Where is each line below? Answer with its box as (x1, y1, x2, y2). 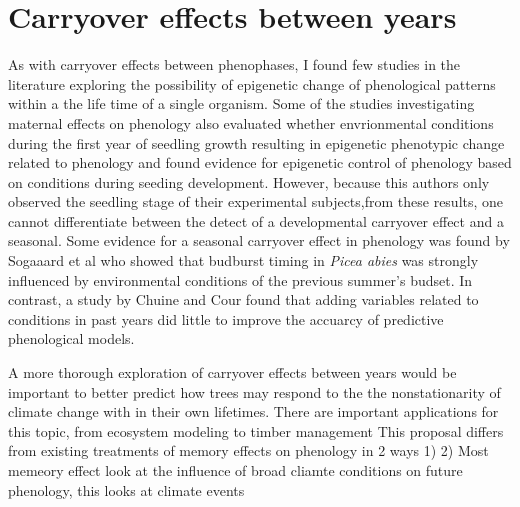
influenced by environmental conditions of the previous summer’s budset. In (8, 269, 473, 290)
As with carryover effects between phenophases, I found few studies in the (8, 54, 461, 75)
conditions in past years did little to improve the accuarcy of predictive (8, 308, 444, 329)
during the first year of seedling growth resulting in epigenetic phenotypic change (8, 132, 505, 153)
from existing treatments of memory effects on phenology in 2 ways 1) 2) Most (8, 440, 489, 461)
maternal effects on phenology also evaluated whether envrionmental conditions (8, 112, 494, 133)
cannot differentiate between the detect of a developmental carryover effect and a (8, 210, 504, 231)
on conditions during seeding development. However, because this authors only (8, 171, 490, 192)
